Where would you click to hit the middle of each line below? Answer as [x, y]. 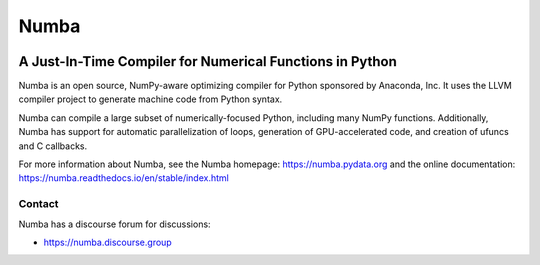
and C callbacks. [53, 146]
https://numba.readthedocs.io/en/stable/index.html [123, 178]
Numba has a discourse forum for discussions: [114, 224]
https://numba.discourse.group [107, 242]
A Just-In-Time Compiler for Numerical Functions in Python [207, 61]
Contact [38, 204]
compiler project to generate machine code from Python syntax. [150, 99]
